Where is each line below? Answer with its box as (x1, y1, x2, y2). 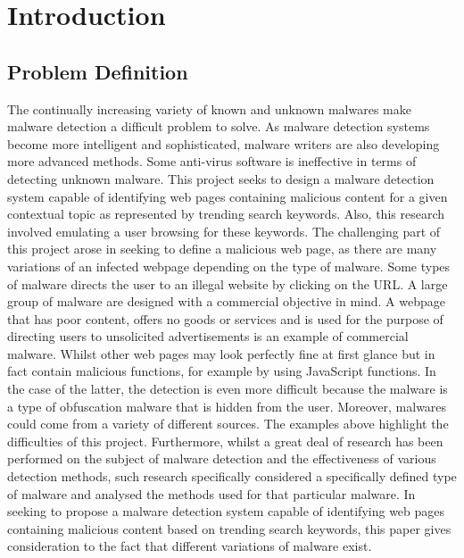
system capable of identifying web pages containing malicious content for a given (7, 187, 448, 205)
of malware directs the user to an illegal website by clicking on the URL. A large (7, 274, 448, 293)
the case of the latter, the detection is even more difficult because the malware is (7, 379, 448, 398)
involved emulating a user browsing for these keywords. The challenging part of (7, 221, 441, 240)
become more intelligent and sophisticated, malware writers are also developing (7, 134, 440, 153)
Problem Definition (7, 57, 188, 85)
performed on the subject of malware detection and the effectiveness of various (7, 449, 436, 468)
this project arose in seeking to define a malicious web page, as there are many (7, 239, 437, 258)
